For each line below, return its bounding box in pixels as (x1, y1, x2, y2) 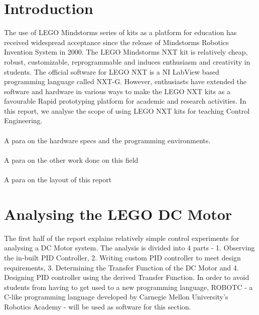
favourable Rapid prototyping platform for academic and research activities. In (4, 96, 246, 106)
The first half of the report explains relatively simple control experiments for (4, 232, 239, 243)
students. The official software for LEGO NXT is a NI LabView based (4, 66, 219, 77)
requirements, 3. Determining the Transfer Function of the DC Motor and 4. (4, 262, 239, 272)
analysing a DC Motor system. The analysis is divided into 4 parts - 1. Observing (4, 242, 255, 253)
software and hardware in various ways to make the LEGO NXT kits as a (4, 86, 230, 96)
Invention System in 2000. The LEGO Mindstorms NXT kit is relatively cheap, (4, 47, 248, 57)
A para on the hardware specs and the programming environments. (4, 135, 211, 145)
